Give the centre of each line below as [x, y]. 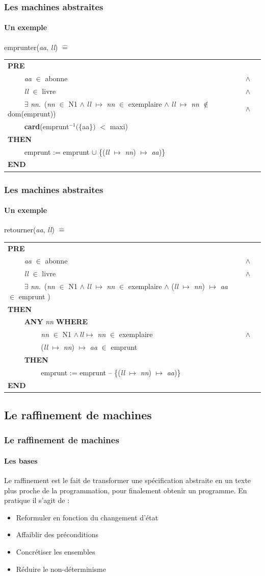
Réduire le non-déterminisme [61, 569]
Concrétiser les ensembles [56, 552]
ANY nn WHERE [56, 321]
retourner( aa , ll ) [29, 230]
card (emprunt [47, 126]
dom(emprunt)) [32, 114]
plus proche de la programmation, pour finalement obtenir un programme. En [126, 490]
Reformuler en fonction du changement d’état [87, 517]
